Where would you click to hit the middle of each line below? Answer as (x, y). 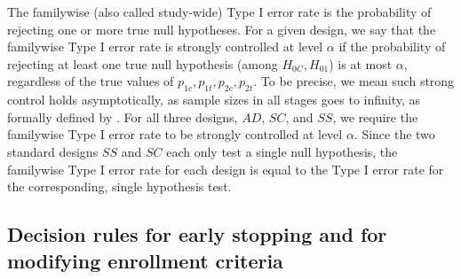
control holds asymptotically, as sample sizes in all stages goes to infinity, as (214, 100)
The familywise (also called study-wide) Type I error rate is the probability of (219, 12)
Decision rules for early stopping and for (197, 234)
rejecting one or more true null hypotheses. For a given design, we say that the (222, 29)
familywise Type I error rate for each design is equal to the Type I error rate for (226, 169)
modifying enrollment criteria (145, 260)
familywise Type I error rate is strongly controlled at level (165, 46)
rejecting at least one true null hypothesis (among (143, 63)
